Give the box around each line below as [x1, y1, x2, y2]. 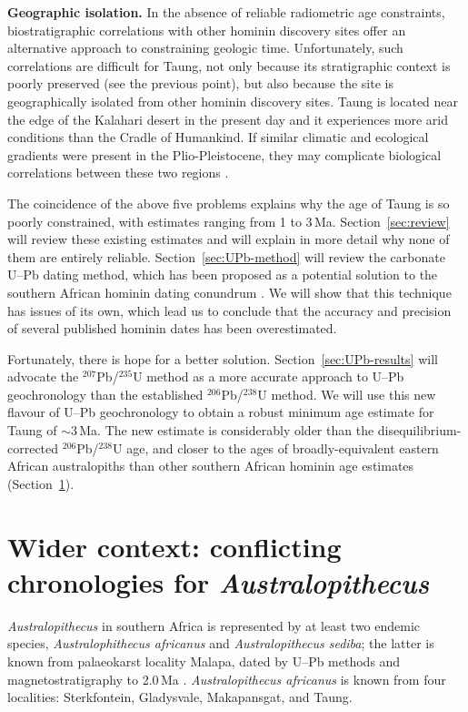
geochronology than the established [7, 384, 204, 403]
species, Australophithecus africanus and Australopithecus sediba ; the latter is [7, 634, 434, 653]
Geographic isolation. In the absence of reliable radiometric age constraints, [7, 3, 445, 21]
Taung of [7, 421, 57, 440]
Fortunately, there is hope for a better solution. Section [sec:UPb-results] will [7, 349, 438, 368]
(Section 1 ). [7, 473, 75, 493]
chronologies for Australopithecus [7, 563, 430, 601]
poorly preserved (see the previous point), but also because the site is [7, 74, 393, 93]
